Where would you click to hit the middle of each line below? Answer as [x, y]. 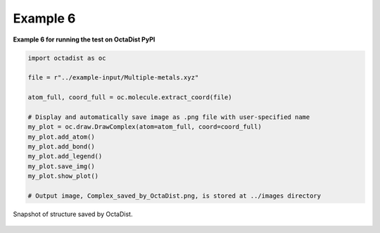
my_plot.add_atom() [61, 137]
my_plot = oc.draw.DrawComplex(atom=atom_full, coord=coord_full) [145, 127]
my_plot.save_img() [61, 166]
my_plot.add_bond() [61, 147]
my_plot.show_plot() [63, 176]
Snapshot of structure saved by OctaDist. [73, 214]
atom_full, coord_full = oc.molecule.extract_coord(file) [130, 97]
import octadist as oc [67, 58]
